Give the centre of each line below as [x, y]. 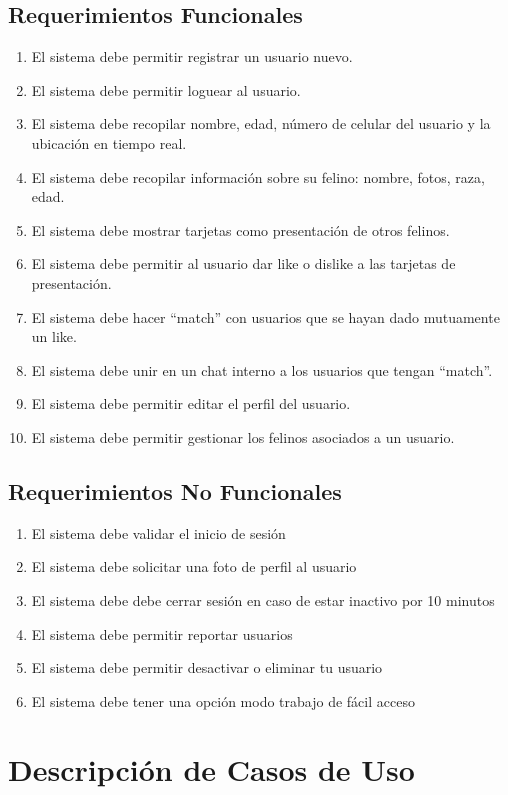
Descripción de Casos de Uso [211, 769]
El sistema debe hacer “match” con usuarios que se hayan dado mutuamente [265, 316]
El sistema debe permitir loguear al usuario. [166, 89]
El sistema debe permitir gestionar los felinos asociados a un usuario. [243, 436]
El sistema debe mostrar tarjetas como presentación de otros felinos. [240, 229]
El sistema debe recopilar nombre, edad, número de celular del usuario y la [261, 123]
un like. [54, 336]
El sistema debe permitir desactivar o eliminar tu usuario [207, 667]
